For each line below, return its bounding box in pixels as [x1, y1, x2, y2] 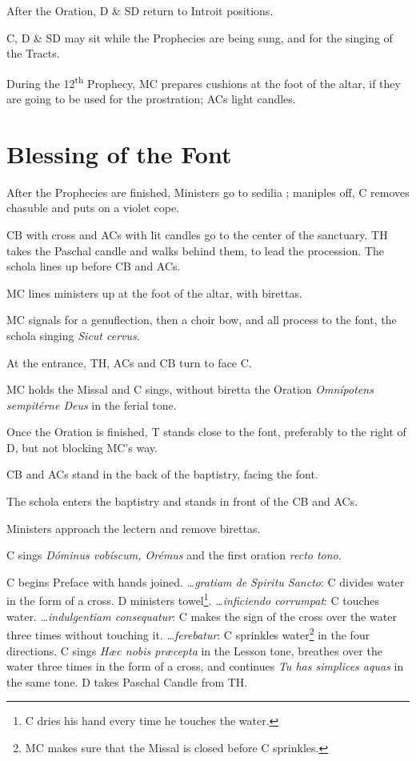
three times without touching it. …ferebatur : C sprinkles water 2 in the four [6, 624, 370, 643]
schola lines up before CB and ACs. [6, 258, 181, 274]
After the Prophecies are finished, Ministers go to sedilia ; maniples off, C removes [6, 183, 410, 200]
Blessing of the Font [6, 137, 232, 170]
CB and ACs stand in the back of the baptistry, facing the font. [6, 466, 318, 483]
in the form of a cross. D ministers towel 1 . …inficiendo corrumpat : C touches [6, 590, 379, 609]
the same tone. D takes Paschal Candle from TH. [6, 673, 248, 690]
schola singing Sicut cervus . [6, 326, 140, 343]
